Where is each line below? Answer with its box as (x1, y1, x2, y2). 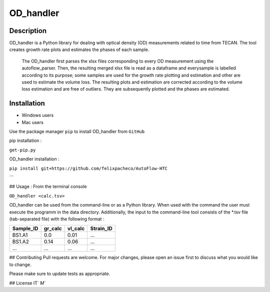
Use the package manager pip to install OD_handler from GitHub (9, 128, 145, 134)
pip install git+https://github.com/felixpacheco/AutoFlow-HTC (9, 165, 167, 171)
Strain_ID (90, 225, 112, 232)
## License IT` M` (9, 280, 46, 286)
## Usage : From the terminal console (9, 183, 87, 189)
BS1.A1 (12, 231, 28, 238)
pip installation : (9, 137, 42, 143)
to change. (9, 261, 31, 267)
